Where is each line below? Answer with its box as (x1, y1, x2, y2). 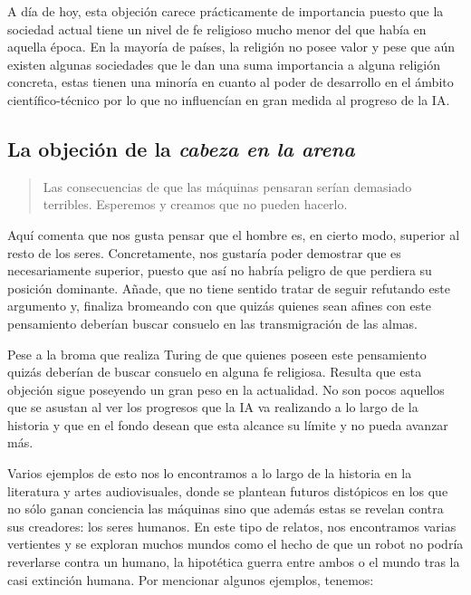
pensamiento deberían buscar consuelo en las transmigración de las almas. (7, 313, 418, 332)
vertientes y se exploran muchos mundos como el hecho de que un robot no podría (7, 534, 464, 553)
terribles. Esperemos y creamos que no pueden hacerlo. (43, 195, 348, 214)
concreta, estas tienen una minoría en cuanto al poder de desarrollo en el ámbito (7, 72, 454, 91)
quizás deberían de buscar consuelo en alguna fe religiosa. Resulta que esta (7, 362, 422, 381)
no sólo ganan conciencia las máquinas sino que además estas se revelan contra (7, 499, 444, 518)
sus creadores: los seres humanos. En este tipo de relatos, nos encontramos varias (7, 516, 457, 535)
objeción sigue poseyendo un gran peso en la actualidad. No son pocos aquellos (7, 379, 445, 398)
